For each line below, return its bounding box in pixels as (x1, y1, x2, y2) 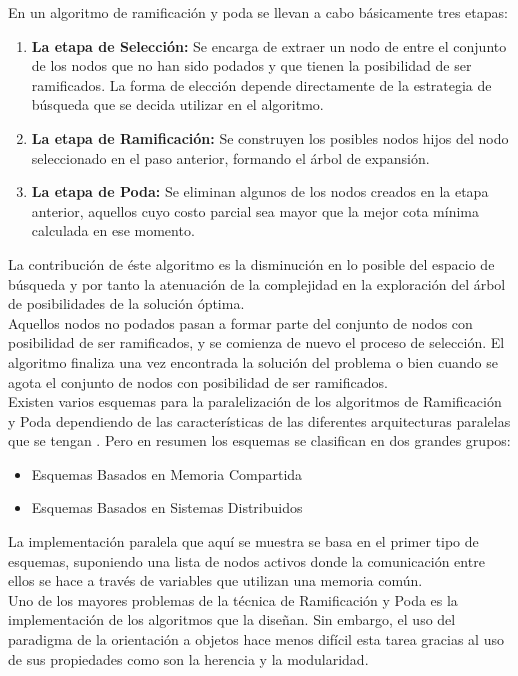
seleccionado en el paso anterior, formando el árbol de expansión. (31, 147, 430, 168)
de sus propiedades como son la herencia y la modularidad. (8, 648, 369, 669)
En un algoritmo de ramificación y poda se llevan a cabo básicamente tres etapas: (8, 2, 508, 22)
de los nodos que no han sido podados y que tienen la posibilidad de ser (31, 55, 472, 76)
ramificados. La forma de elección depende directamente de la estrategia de (31, 74, 492, 95)
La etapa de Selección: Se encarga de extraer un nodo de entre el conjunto (31, 35, 507, 56)
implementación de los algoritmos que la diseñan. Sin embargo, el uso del (8, 609, 456, 630)
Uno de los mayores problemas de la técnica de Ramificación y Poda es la (8, 589, 458, 610)
